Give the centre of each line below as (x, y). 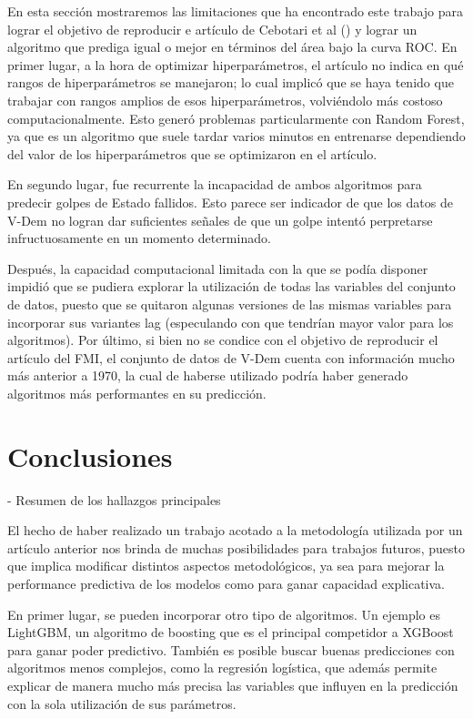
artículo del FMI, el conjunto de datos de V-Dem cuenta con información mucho (231, 357)
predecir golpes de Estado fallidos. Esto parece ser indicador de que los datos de (230, 202)
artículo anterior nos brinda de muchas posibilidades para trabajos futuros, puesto (236, 547)
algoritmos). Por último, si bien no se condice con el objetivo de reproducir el (223, 340)
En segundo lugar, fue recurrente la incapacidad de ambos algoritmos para (215, 184)
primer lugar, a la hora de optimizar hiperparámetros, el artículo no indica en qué (236, 64)
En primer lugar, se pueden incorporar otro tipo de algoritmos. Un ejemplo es (224, 614)
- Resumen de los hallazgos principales (114, 499)
